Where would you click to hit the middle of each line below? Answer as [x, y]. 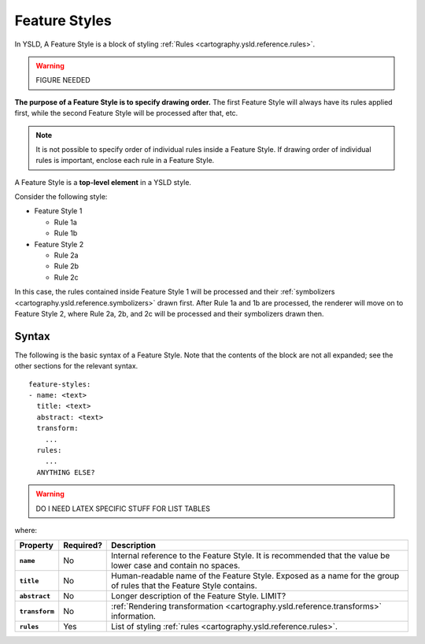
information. [134, 616]
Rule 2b [66, 266]
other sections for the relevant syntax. [76, 366]
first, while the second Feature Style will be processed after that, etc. [126, 113]
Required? [83, 546]
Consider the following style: [61, 197]
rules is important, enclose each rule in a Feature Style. [125, 161]
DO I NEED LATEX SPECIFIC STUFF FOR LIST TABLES [123, 509]
